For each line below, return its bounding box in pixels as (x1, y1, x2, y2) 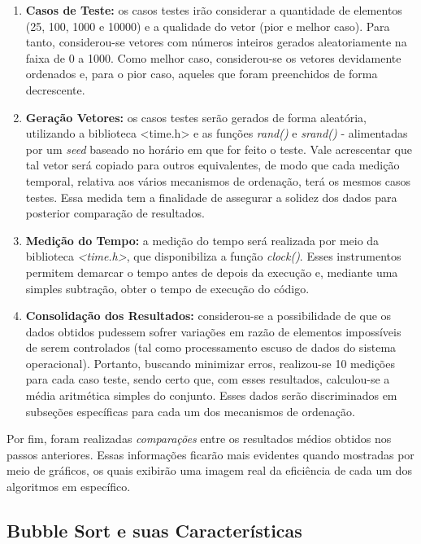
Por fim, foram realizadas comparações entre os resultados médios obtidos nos (7, 430, 392, 447)
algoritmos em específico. (7, 478, 131, 495)
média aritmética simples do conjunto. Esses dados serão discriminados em (25, 387, 397, 404)
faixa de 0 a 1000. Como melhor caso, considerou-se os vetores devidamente (25, 49, 401, 66)
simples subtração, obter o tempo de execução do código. (25, 279, 310, 296)
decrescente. (25, 81, 85, 98)
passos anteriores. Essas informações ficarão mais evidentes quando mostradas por (7, 445, 414, 463)
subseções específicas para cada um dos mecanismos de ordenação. (25, 402, 355, 419)
